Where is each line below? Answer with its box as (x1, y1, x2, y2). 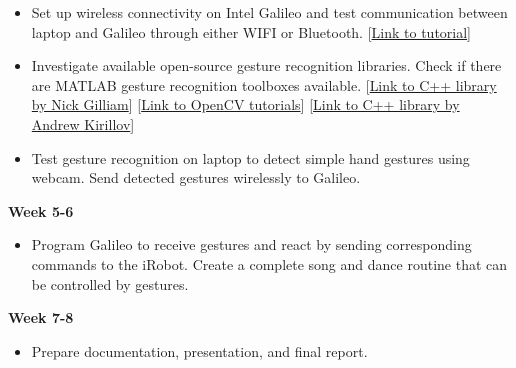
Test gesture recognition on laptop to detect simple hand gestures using (31, 147, 470, 168)
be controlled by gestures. (31, 273, 189, 294)
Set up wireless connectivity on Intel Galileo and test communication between (31, 2, 508, 22)
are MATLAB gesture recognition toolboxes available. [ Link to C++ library (31, 74, 497, 95)
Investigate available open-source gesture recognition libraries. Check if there (31, 55, 502, 76)
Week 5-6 (8, 200, 74, 221)
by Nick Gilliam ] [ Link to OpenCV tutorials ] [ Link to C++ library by (31, 94, 460, 115)
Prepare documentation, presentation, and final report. (31, 340, 368, 361)
